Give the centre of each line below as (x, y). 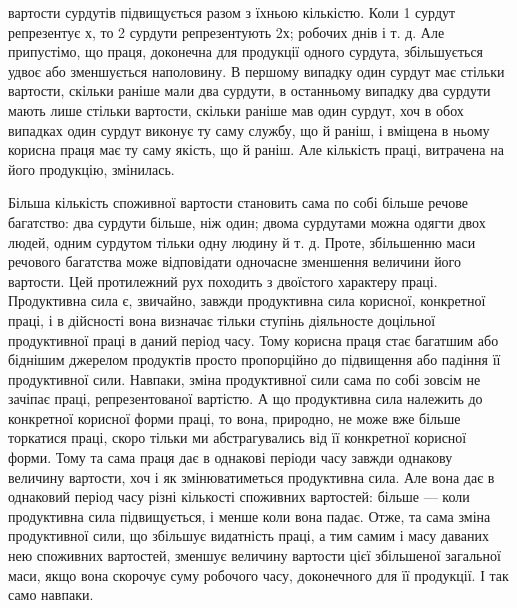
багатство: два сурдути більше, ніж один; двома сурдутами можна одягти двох (247, 221)
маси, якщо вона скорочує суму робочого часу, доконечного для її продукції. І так (258, 574)
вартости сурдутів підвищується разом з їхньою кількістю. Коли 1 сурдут (232, 12)
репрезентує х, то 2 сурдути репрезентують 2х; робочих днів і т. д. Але (226, 31)
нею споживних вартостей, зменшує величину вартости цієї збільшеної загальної (254, 555)
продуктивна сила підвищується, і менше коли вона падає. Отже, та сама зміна (249, 515)
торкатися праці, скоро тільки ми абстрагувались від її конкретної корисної (237, 437)
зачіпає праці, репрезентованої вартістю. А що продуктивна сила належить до (245, 398)
